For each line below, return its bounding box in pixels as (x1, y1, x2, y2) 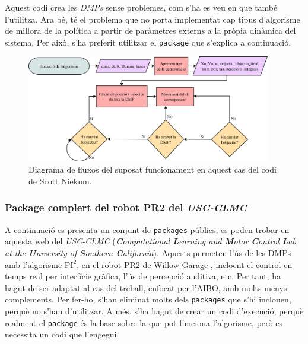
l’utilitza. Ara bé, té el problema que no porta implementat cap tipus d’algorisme (5, 12, 300, 25)
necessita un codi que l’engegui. (5, 328, 119, 340)
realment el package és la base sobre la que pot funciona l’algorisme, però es (5, 316, 282, 329)
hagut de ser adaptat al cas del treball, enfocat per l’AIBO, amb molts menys (5, 281, 287, 294)
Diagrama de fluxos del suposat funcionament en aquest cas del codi (28, 163, 277, 176)
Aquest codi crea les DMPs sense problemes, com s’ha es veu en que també (5, 1, 278, 13)
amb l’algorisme (5, 258, 62, 270)
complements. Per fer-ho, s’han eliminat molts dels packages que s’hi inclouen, (5, 293, 291, 305)
